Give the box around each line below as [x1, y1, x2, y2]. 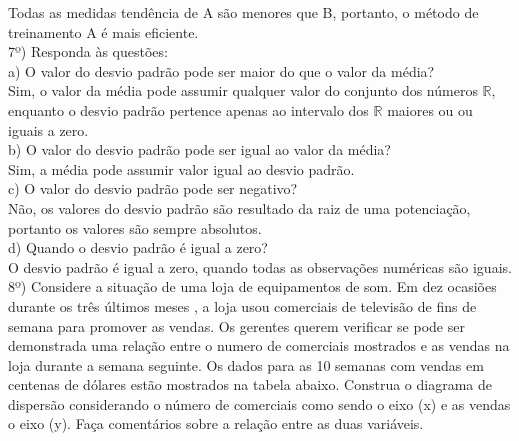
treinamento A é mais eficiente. [8, 21, 199, 42]
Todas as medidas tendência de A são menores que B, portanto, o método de [8, 2, 479, 22]
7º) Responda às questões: [8, 41, 168, 62]
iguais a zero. [8, 119, 89, 140]
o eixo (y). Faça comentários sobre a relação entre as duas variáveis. [8, 413, 424, 434]
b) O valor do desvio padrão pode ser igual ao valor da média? [8, 139, 391, 160]
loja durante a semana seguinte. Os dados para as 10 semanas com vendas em [8, 354, 484, 375]
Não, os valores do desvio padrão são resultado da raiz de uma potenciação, [8, 197, 471, 218]
